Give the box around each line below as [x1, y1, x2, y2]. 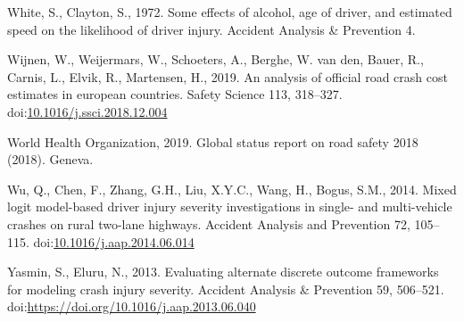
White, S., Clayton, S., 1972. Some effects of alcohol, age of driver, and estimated [7, 3, 452, 21]
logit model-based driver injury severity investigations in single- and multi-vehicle [7, 197, 452, 216]
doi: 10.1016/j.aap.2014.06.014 [33, 232, 195, 251]
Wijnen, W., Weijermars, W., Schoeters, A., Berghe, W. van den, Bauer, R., [7, 50, 424, 69]
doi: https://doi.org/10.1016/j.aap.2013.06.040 [7, 297, 256, 316]
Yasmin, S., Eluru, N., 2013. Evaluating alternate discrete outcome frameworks [7, 262, 439, 281]
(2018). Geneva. [7, 150, 94, 169]
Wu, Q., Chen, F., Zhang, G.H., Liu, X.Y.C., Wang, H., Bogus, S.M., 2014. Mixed [7, 179, 457, 198]
